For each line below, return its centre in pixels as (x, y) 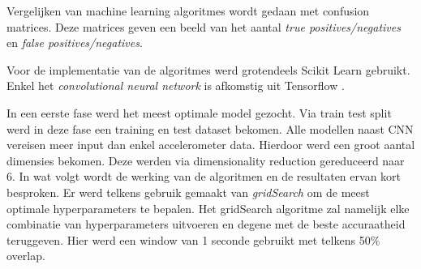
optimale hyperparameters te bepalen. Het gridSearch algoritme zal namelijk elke (208, 208)
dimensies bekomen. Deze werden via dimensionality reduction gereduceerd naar (206, 160)
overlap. (26, 256)
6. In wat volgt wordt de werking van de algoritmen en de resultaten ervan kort (204, 176)
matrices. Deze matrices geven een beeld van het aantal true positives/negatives (204, 26)
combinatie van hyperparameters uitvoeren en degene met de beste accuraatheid (206, 224)
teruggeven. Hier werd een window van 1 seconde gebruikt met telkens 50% (193, 239)
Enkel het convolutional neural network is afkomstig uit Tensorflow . (176, 85)
